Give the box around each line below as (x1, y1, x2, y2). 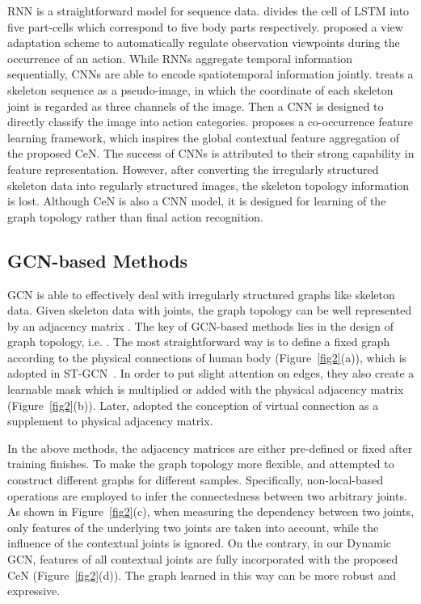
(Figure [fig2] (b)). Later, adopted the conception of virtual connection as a (7, 396, 379, 413)
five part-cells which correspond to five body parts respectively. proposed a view (7, 18, 403, 35)
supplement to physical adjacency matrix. (7, 412, 213, 429)
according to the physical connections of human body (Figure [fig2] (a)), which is (7, 348, 407, 365)
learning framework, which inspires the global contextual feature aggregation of (7, 129, 399, 146)
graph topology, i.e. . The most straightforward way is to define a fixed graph (7, 333, 390, 350)
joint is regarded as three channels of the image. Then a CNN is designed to (7, 97, 384, 114)
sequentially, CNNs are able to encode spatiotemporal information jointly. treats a (7, 65, 414, 82)
